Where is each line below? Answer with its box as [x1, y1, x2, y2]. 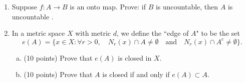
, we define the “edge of [116, 28, 189, 38]
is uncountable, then [155, 1, 218, 11]
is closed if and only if [102, 69, 170, 80]
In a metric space [12, 28, 65, 38]
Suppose [12, 1, 38, 11]
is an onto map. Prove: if [70, 1, 146, 11]
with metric [75, 28, 111, 38]
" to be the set [196, 28, 240, 38]
